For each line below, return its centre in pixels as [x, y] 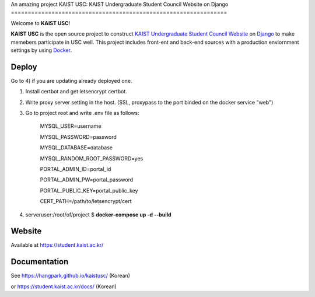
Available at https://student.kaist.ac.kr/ [57, 245]
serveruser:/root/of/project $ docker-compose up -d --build [98, 214]
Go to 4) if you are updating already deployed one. [71, 81]
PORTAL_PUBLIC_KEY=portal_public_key [89, 190]
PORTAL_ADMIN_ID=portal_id [76, 169]
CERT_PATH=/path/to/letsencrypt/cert [86, 201]
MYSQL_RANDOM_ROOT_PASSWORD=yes [92, 158]
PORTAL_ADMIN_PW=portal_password [87, 180]
